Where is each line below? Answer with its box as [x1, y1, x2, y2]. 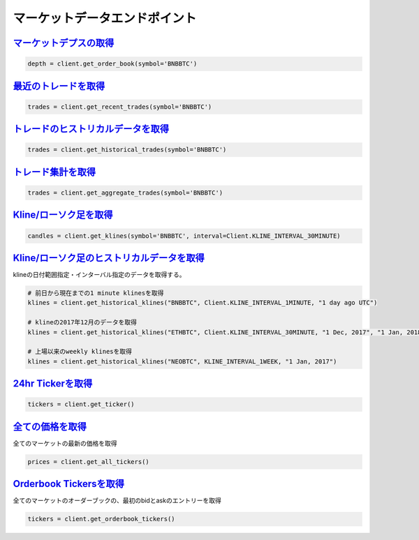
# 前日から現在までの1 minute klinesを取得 [27, 290, 164, 297]
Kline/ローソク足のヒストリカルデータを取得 [13, 252, 205, 264]
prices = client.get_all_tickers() [27, 458, 149, 465]
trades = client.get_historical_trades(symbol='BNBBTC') [27, 146, 227, 153]
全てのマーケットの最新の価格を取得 [13, 439, 117, 447]
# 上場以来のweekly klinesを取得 [27, 347, 133, 356]
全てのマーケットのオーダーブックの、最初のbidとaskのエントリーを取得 [13, 496, 221, 505]
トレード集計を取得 [13, 166, 96, 178]
